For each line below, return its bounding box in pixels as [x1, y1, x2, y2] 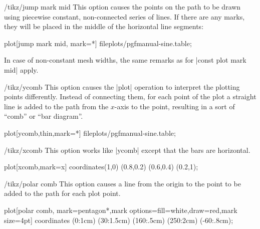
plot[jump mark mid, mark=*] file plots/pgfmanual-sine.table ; [4, 38, 192, 48]
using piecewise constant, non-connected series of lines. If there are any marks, [4, 11, 245, 22]
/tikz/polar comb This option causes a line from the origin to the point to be [4, 178, 241, 188]
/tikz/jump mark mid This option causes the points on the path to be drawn [4, 2, 241, 12]
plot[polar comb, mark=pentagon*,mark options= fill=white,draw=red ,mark [4, 204, 237, 215]
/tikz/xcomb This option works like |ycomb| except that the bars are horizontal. [4, 144, 250, 155]
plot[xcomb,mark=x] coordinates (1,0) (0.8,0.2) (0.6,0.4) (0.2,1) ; [4, 161, 198, 172]
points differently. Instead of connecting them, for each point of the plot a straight [4, 91, 256, 102]
